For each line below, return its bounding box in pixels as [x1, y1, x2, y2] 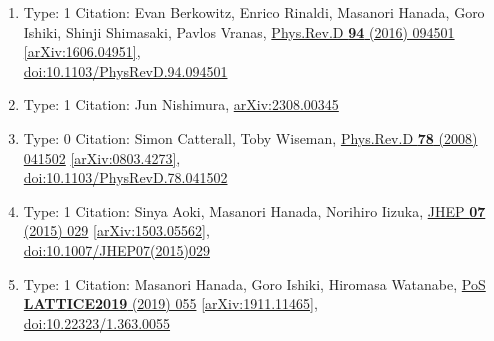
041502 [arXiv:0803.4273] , [23, 147, 181, 168]
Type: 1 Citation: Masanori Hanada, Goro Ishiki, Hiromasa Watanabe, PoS [23, 273, 486, 294]
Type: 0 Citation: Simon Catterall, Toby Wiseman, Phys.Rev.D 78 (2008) [23, 127, 478, 148]
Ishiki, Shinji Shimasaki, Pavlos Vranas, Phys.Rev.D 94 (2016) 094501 [23, 21, 455, 42]
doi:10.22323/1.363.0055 [23, 312, 171, 333]
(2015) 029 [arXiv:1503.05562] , [23, 220, 210, 241]
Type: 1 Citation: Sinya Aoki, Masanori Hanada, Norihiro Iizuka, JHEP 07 [23, 200, 486, 221]
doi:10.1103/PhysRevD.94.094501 [23, 60, 228, 81]
